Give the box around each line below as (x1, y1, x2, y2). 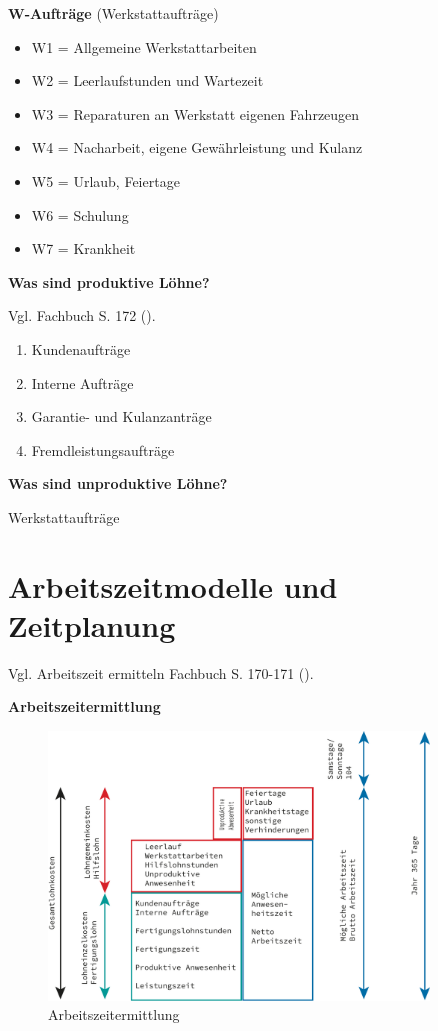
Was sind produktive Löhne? (8, 271, 210, 292)
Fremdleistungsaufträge (31, 439, 175, 460)
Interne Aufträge (31, 372, 134, 393)
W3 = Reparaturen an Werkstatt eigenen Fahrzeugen (31, 103, 360, 124)
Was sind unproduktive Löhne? (8, 473, 228, 494)
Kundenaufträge (31, 338, 131, 359)
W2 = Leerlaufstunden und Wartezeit (31, 70, 264, 91)
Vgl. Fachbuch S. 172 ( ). (8, 305, 156, 326)
